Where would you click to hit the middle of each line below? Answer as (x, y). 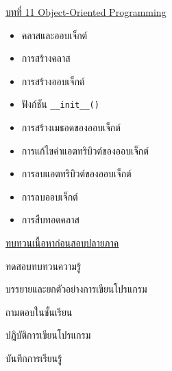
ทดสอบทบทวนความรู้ (44, 266)
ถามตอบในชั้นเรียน (39, 312)
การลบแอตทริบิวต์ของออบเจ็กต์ (76, 173)
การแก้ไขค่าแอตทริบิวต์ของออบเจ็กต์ (85, 150)
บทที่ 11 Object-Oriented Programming (86, 12)
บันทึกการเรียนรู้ (34, 358)
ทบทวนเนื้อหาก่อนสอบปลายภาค (62, 243)
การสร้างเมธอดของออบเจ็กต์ (71, 127)
